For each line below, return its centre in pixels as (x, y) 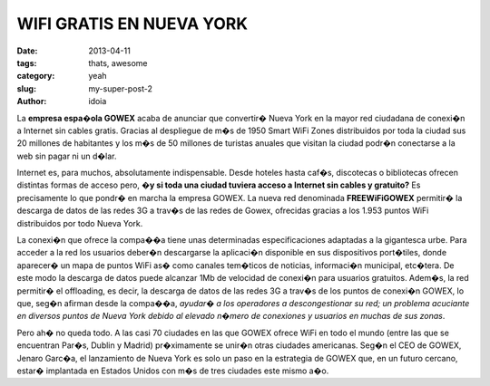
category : (36, 76)
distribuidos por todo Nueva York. (80, 223)
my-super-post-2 (121, 88)
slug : (26, 88)
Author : (32, 101)
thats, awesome (118, 63)
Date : (27, 51)
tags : (27, 63)
